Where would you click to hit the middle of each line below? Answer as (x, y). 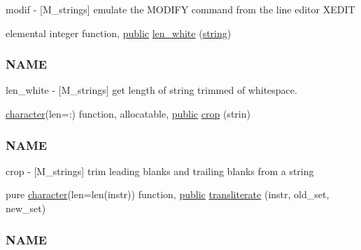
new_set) (26, 208)
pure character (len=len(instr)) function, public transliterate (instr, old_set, (168, 194)
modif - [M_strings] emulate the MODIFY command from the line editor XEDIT (180, 9)
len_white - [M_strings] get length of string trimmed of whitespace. (151, 90)
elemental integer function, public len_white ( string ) (119, 33)
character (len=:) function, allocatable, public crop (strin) (128, 113)
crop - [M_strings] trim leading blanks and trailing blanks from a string (160, 171)
